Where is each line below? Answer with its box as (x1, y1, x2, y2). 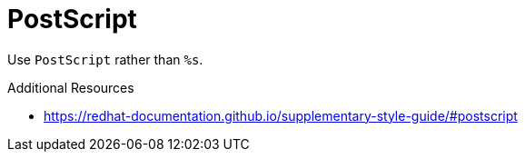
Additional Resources (7, 79, 134, 95)
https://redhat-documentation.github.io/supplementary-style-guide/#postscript (44, 107, 518, 124)
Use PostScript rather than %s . (7, 51, 203, 67)
